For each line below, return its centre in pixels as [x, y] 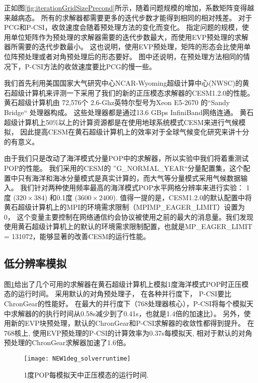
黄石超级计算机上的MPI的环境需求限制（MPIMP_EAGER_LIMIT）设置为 [125, 207]
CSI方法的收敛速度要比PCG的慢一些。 [94, 66]
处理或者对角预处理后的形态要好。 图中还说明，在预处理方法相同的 [134, 56]
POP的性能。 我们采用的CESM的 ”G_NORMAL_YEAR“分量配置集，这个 [124, 168]
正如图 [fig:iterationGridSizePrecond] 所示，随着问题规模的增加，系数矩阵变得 [126, 7]
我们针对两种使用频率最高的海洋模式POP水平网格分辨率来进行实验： [132, 188]
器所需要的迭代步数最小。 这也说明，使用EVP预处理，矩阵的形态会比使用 [124, 47]
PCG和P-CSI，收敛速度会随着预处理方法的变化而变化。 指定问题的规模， [123, 27]
